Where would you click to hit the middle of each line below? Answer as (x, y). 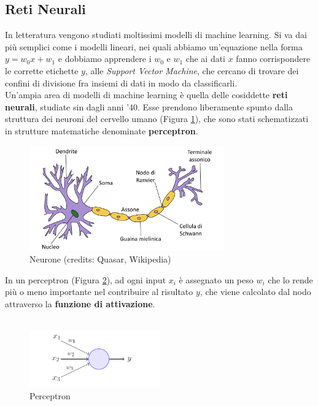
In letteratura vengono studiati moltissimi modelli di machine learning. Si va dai (156, 35)
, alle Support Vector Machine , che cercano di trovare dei (192, 70)
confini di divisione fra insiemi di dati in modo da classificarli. (121, 82)
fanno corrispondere (273, 59)
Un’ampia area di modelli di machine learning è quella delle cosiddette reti (146, 95)
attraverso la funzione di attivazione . (80, 304)
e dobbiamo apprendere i (105, 59)
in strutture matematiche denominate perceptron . (102, 130)
